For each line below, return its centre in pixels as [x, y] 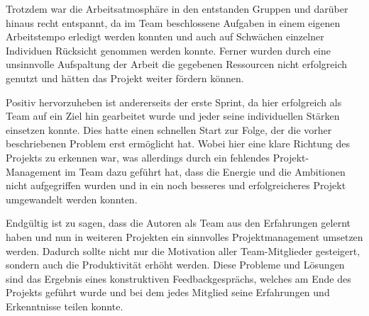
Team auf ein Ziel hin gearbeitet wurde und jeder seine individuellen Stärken [173, 116]
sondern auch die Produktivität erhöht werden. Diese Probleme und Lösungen [175, 265]
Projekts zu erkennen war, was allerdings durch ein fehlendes [138, 157]
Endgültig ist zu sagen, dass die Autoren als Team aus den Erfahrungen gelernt [178, 223]
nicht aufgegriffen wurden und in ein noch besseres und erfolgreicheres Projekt [176, 185]
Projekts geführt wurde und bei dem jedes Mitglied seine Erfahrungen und [168, 292]
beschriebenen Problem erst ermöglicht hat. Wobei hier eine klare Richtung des [178, 143]
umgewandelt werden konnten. [72, 199]
